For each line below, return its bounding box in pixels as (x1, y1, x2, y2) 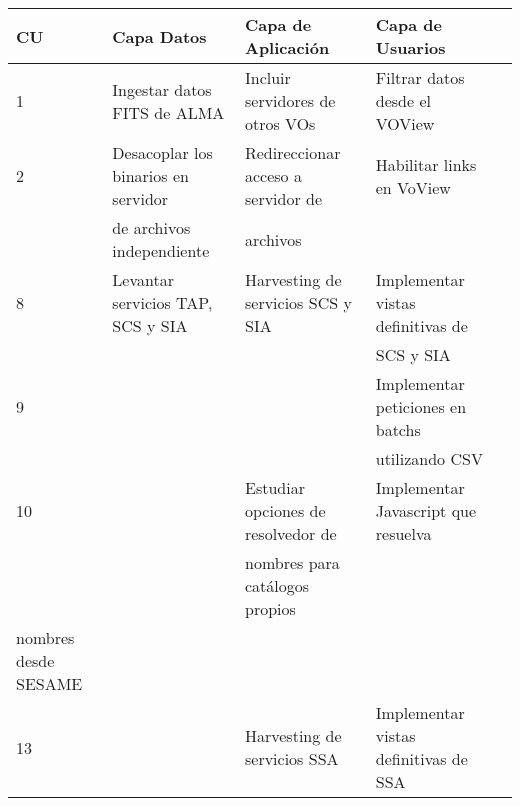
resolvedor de (244, 522, 337, 545)
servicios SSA (244, 747, 339, 770)
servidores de (244, 89, 336, 112)
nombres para (244, 551, 340, 574)
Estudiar (244, 476, 305, 499)
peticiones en (375, 395, 467, 418)
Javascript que (375, 499, 477, 522)
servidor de (244, 187, 323, 210)
